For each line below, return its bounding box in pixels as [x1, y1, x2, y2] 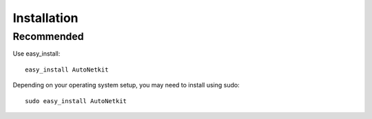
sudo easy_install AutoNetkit [25, 97, 127, 105]
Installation [12, 10, 79, 25]
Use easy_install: [12, 50, 61, 58]
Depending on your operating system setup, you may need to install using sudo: [12, 81, 240, 89]
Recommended [12, 30, 84, 43]
